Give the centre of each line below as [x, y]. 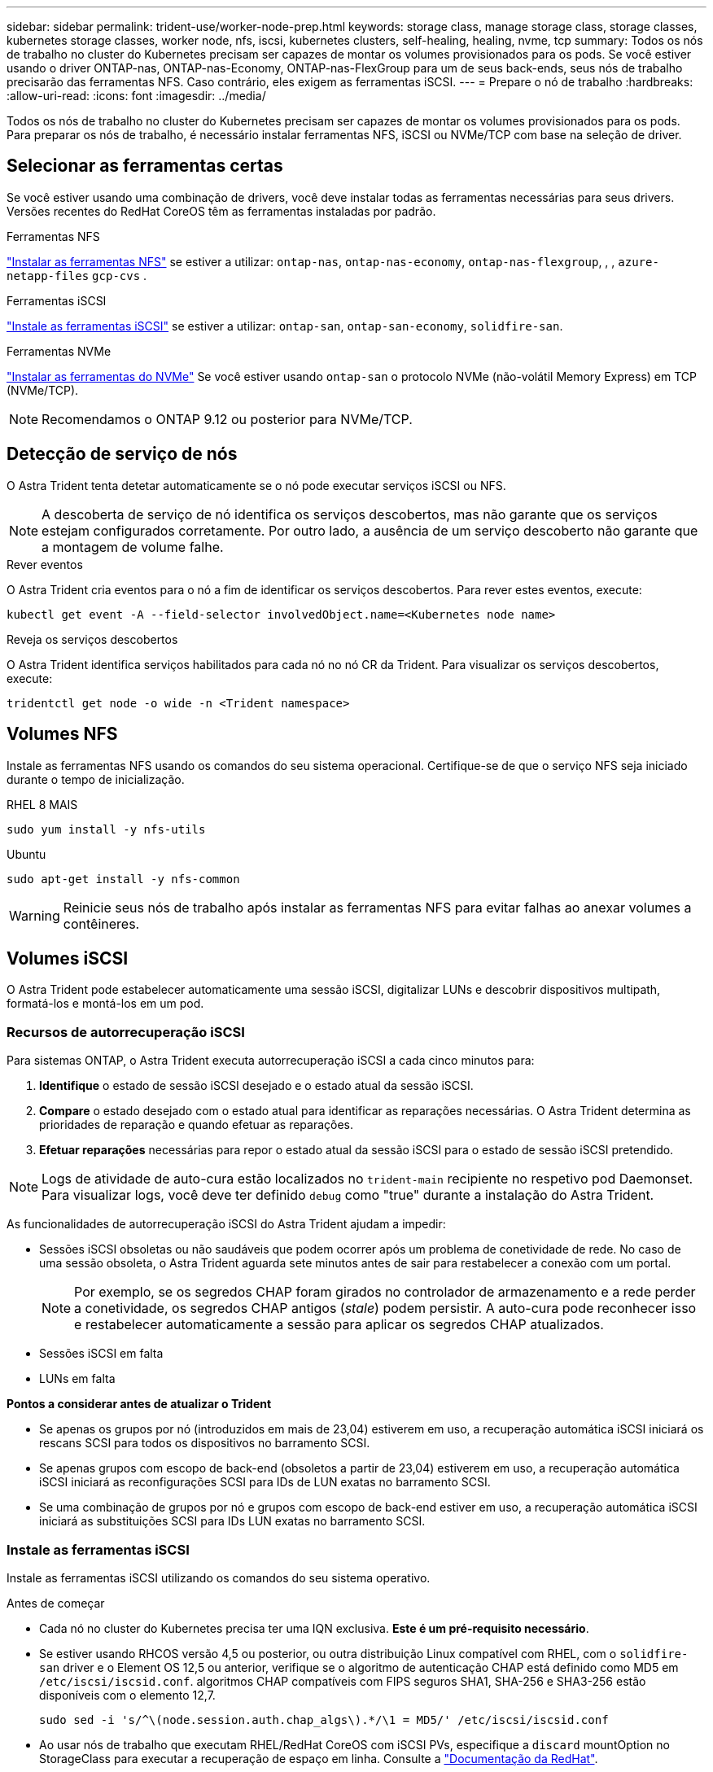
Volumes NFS [62, 734]
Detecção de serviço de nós [122, 454]
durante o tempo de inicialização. [96, 779]
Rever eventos [45, 564]
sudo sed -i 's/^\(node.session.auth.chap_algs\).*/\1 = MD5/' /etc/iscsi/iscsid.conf [324, 1719]
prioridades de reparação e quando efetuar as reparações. [197, 1125]
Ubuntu [26, 854]
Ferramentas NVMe [59, 351]
